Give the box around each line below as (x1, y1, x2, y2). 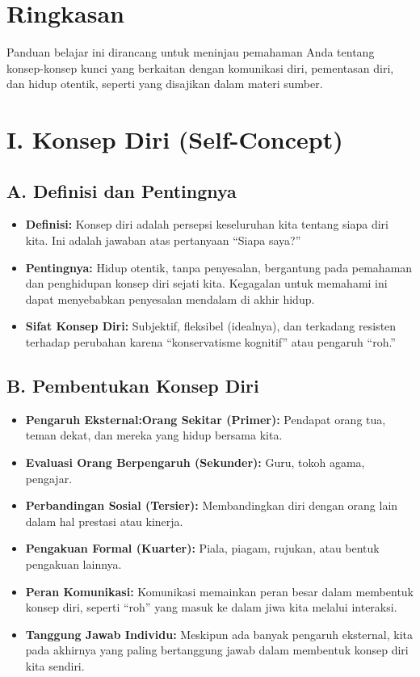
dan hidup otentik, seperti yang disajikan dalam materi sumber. (6, 75, 323, 92)
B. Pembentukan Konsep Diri (6, 373, 259, 398)
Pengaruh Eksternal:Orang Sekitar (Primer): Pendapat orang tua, (25, 410, 386, 427)
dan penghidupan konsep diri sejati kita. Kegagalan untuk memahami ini (25, 275, 388, 292)
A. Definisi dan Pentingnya (6, 178, 237, 203)
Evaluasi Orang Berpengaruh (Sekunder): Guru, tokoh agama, (25, 454, 365, 471)
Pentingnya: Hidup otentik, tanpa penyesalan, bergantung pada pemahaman (25, 259, 413, 275)
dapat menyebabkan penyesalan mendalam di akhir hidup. (25, 290, 315, 307)
